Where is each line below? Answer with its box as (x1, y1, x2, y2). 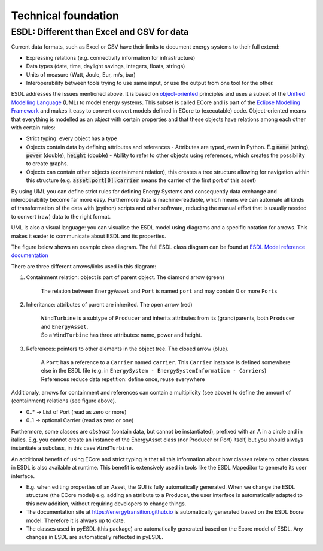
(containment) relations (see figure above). (11, 397, 117, 404)
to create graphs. (26, 160, 69, 167)
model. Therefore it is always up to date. (26, 517, 126, 524)
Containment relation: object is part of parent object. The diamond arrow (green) (26, 274, 224, 281)
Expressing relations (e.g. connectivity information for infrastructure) (26, 54, 196, 61)
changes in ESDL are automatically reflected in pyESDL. (26, 534, 164, 541)
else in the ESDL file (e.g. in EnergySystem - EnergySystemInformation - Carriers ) (41, 367, 267, 374)
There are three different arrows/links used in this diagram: (11, 262, 157, 270)
